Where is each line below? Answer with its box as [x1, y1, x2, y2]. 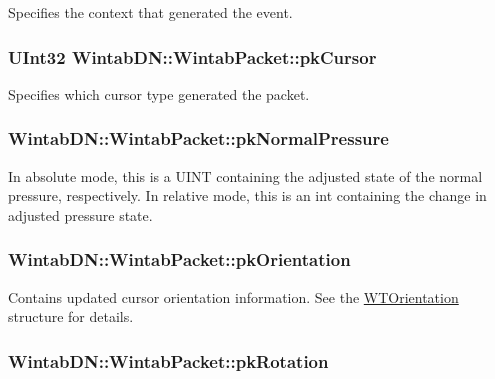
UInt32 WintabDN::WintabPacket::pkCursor [8, 44, 377, 69]
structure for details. [8, 306, 134, 327]
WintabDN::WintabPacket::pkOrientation [8, 247, 351, 272]
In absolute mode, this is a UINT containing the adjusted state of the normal [8, 165, 483, 186]
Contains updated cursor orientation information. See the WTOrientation [8, 286, 459, 307]
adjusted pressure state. [8, 204, 153, 225]
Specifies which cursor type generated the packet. [8, 83, 310, 104]
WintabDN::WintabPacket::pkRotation [8, 348, 329, 373]
